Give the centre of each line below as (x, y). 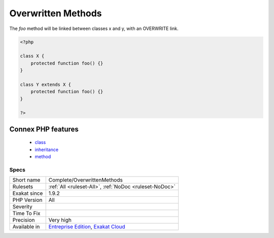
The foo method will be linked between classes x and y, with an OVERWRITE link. (94, 28)
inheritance (46, 150)
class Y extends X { (45, 84)
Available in (26, 227)
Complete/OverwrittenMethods (85, 180)
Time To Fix (26, 214)
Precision (24, 220)
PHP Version (27, 200)
